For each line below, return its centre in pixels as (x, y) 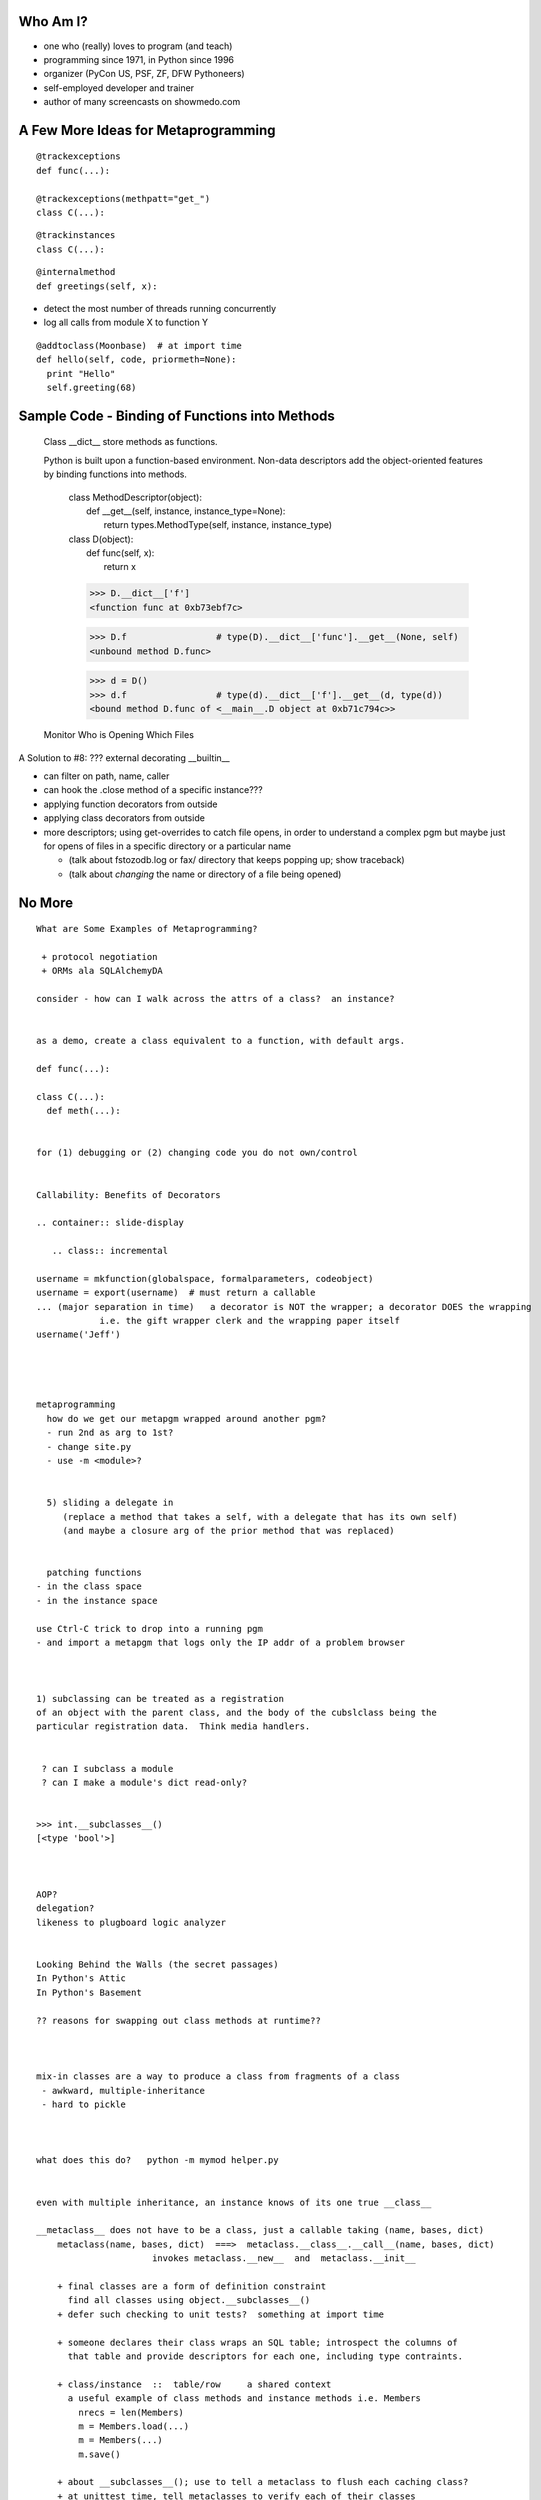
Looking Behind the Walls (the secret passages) (157, 1964)
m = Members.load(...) (134, 2426)
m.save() (99, 2454)
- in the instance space (97, 1600)
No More (46, 902)
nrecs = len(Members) (131, 2412)
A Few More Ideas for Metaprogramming (147, 130)
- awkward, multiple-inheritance (123, 2090)
